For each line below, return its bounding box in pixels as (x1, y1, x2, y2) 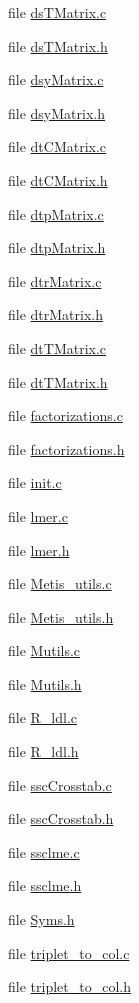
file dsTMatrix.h (8, 35, 108, 56)
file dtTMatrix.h (8, 371, 108, 392)
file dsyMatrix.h (8, 102, 105, 123)
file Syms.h (8, 909, 75, 930)
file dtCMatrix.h (8, 169, 108, 190)
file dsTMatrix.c (8, 2, 107, 22)
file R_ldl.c (8, 707, 78, 728)
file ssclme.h (8, 875, 82, 896)
